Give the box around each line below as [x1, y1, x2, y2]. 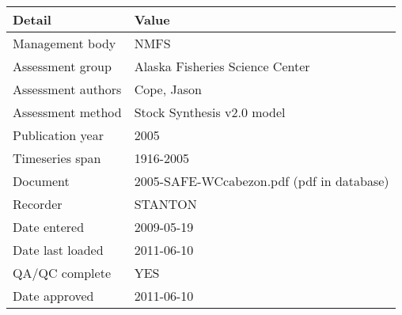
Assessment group [13, 57, 112, 75]
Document [13, 172, 70, 190]
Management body [13, 34, 116, 52]
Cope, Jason [134, 80, 202, 98]
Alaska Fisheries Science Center [134, 57, 310, 75]
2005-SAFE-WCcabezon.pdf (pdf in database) [134, 172, 389, 190]
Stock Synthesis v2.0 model [134, 103, 286, 121]
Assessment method [13, 103, 122, 121]
